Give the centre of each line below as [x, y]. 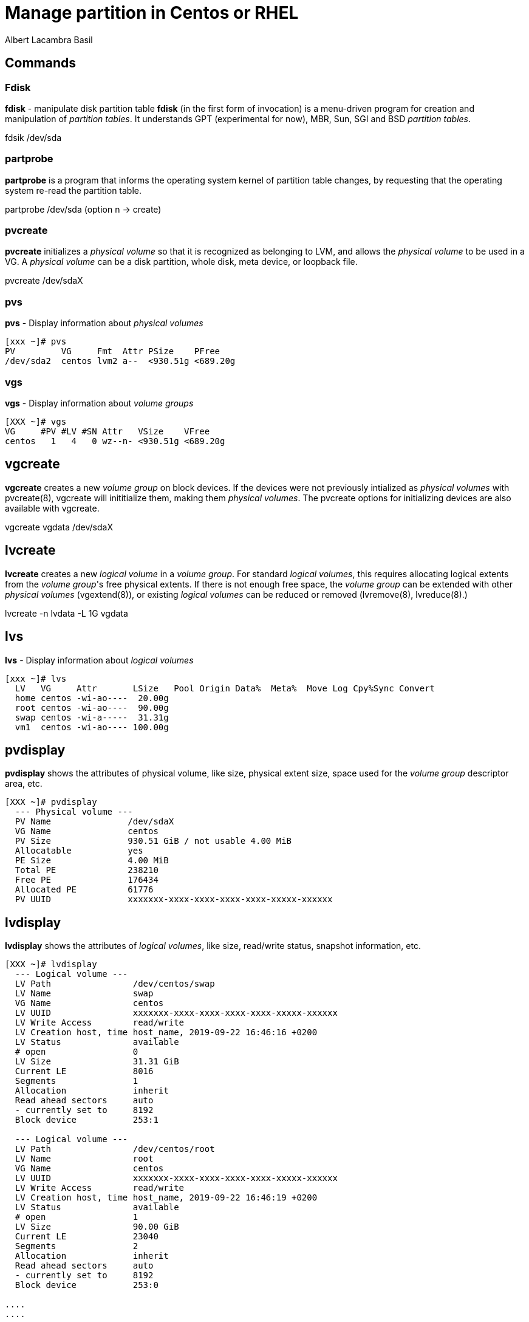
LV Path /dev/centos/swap [115, 984]
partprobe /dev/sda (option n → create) [83, 209]
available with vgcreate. [52, 508]
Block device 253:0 [87, 1285]
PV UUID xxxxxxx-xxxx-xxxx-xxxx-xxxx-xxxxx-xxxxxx [174, 899]
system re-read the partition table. [73, 190]
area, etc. [24, 784]
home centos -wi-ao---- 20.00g [92, 698]
